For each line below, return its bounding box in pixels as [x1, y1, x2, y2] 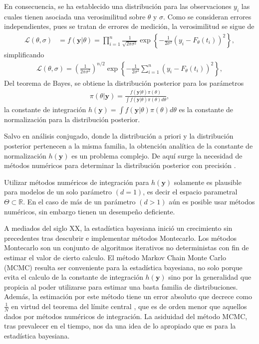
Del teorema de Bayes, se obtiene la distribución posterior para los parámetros [4, 77, 244, 88]
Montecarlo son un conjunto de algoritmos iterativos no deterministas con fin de [4, 242, 249, 253]
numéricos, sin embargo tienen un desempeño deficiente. [4, 206, 175, 216]
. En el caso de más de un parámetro [23, 196, 136, 207]
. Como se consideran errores [163, 11, 252, 21]
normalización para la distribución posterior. [4, 114, 140, 124]
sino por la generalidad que [168, 272, 252, 282]
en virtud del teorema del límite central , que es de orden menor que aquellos [11, 301, 247, 311]
